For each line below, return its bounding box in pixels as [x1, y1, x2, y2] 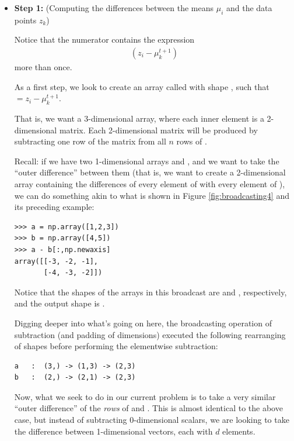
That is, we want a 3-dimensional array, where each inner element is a [14, 112, 264, 124]
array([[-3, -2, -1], [14, 257, 98, 266]
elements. [222, 425, 256, 437]
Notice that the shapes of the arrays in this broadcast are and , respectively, [14, 285, 287, 298]
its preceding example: [14, 201, 94, 213]
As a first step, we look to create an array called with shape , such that [14, 80, 269, 92]
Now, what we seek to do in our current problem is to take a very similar [14, 390, 276, 402]
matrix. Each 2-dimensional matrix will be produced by [59, 123, 258, 136]
